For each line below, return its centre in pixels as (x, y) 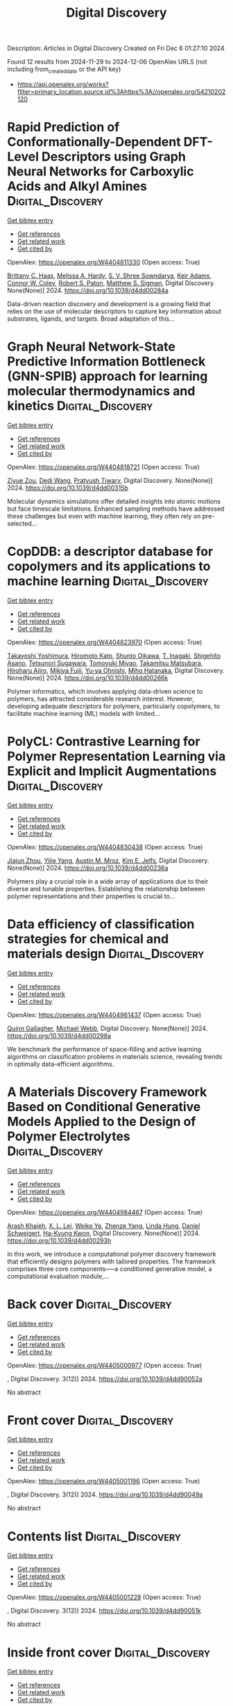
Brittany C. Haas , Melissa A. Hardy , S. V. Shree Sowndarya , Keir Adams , (110, 276)
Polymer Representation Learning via (116, 756)
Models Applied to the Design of (102, 1121)
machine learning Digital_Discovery (108, 581)
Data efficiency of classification (101, 924)
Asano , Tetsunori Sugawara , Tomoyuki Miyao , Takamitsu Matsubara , (105, 663)
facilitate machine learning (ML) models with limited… (84, 713)
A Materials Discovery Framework (107, 1092)
